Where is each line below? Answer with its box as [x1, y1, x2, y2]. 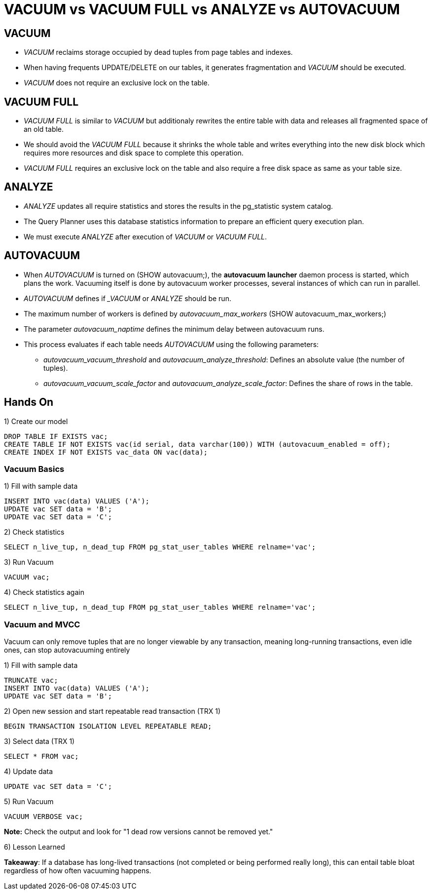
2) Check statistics [4, 528, 65, 537]
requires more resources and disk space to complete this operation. [24, 149, 244, 157]
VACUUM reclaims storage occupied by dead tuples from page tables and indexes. [24, 48, 293, 57]
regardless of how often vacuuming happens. [4, 866, 151, 875]
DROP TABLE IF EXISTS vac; [4, 432, 108, 440]
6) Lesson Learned [4, 843, 65, 852]
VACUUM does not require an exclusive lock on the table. [24, 78, 210, 87]
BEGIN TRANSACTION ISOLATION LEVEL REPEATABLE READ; [4, 722, 212, 731]
